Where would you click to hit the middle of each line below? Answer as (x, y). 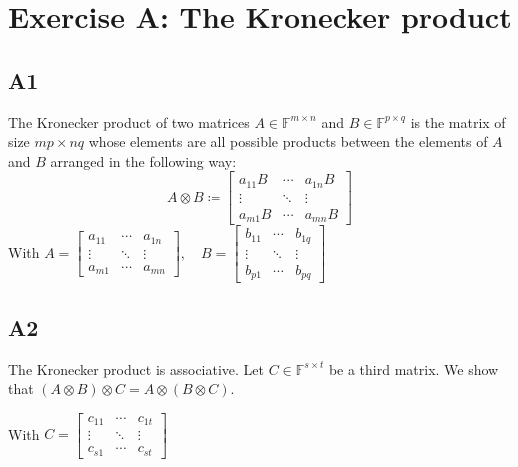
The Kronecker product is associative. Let (136, 368)
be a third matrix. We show (413, 368)
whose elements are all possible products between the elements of (288, 141)
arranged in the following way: (143, 160)
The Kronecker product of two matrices (129, 121)
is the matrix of (458, 121)
